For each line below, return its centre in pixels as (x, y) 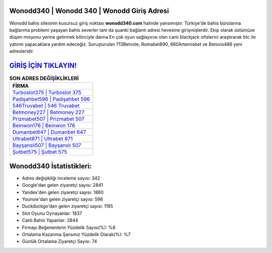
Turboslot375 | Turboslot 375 (47, 93)
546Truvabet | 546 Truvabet (46, 106)
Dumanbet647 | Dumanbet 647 (49, 132)
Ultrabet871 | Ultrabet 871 (43, 139)
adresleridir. (22, 51)
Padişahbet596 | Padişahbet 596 (51, 99)
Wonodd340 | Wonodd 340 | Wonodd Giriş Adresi (89, 11)
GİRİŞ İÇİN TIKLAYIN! (43, 65)
